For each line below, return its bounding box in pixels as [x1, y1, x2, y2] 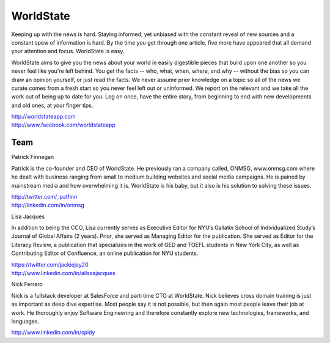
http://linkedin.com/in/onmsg [11, 202, 85, 209]
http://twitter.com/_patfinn [11, 193, 78, 200]
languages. [11, 318, 40, 325]
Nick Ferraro [11, 281, 43, 288]
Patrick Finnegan [11, 153, 54, 161]
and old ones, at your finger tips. [11, 101, 94, 109]
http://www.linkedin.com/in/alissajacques [11, 270, 116, 277]
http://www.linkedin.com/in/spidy [11, 329, 95, 336]
